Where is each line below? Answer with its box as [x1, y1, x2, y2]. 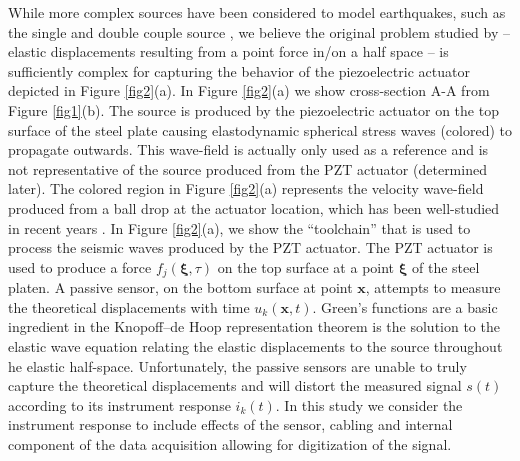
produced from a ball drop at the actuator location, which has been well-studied [8, 197, 500, 218]
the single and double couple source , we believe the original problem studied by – [8, 21, 511, 42]
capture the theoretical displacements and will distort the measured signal [8, 375, 462, 396]
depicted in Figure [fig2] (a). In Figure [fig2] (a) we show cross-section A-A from [8, 80, 490, 101]
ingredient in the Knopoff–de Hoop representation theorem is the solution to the [8, 316, 500, 337]
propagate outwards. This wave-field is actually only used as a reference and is [8, 139, 489, 160]
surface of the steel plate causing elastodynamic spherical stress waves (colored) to [8, 119, 512, 140]
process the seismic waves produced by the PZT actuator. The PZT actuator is [8, 237, 493, 258]
